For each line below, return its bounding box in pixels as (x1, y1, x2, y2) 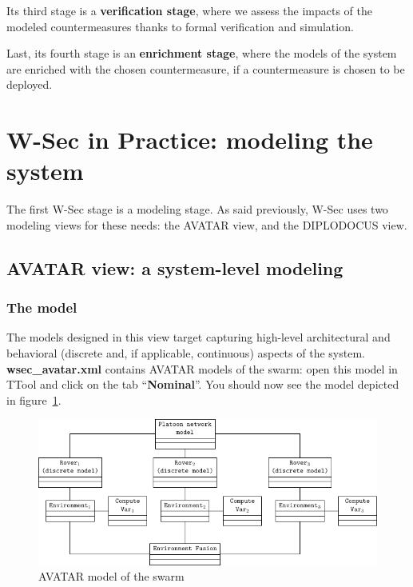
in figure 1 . (6, 391, 62, 408)
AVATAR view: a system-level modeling (6, 255, 344, 280)
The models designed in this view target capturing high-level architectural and (6, 329, 391, 345)
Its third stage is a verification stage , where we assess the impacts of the (6, 2, 372, 18)
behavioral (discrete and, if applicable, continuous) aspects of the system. (6, 345, 365, 361)
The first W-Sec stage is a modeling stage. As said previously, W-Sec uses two (6, 201, 388, 218)
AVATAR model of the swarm (38, 568, 185, 585)
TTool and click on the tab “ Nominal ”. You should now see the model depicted (6, 376, 399, 393)
